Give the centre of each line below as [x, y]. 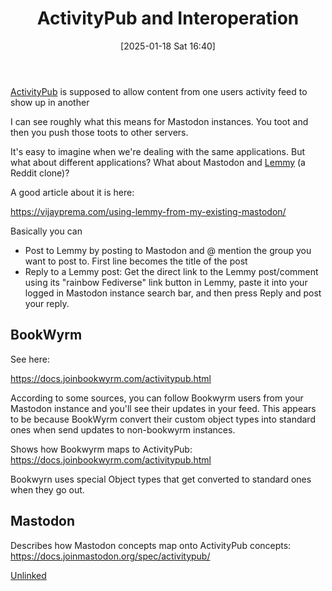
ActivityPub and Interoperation [168, 18]
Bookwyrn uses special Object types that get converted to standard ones [161, 479]
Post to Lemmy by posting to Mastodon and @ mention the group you [168, 250]
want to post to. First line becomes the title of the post [136, 261]
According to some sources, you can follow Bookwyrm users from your [157, 398]
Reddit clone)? [40, 173]
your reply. [47, 303]
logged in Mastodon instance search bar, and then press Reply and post [173, 293]
